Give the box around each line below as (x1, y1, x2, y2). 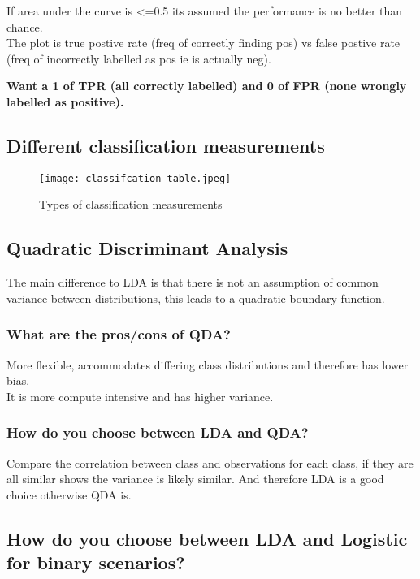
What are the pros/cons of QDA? (6, 324, 231, 344)
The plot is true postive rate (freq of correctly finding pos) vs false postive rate (6, 34, 401, 51)
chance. (6, 18, 43, 35)
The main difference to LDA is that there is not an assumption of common (6, 274, 379, 291)
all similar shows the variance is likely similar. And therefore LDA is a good (6, 470, 384, 487)
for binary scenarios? (6, 550, 185, 575)
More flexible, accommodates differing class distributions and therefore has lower (6, 356, 409, 373)
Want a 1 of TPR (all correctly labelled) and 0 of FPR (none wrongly (6, 77, 407, 94)
